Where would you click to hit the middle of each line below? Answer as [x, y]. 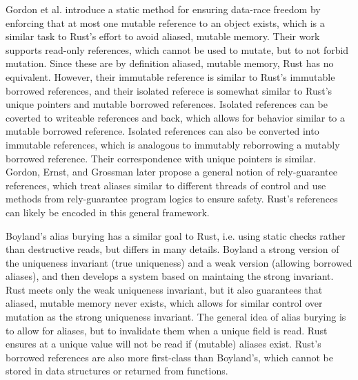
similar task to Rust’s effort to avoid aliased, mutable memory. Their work [163, 36]
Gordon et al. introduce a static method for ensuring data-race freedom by [163, 9]
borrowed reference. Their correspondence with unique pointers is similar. [161, 158]
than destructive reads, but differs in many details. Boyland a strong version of [172, 249]
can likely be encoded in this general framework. [108, 212]
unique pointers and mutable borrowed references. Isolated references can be [167, 104]
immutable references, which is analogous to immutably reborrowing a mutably [173, 144]
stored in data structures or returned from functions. [117, 371]
